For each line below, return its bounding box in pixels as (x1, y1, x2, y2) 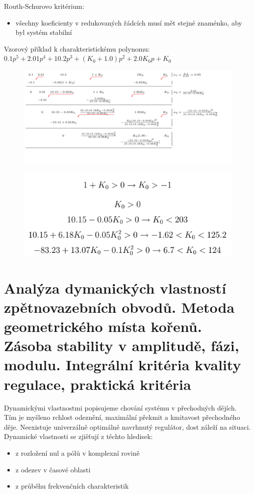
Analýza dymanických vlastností (4, 277, 227, 298)
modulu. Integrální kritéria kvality (4, 355, 241, 375)
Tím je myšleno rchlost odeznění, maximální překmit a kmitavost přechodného (4, 412, 240, 422)
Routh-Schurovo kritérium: (4, 1, 84, 11)
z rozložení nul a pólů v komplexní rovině (15, 447, 140, 458)
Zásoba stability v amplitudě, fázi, (4, 335, 239, 356)
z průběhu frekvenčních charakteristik (15, 481, 129, 491)
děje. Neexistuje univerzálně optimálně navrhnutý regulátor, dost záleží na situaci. (4, 421, 251, 432)
